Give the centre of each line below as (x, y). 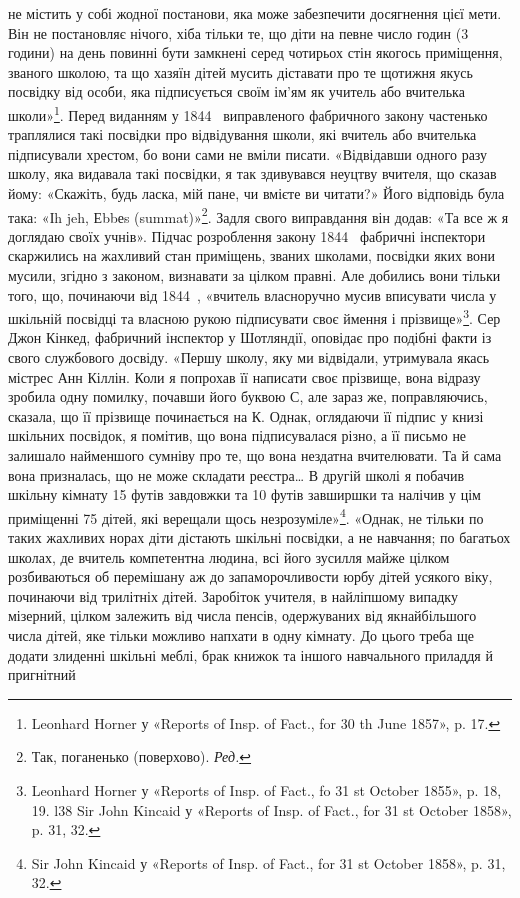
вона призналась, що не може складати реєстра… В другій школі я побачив (236, 474)
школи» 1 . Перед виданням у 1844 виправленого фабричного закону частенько (248, 113)
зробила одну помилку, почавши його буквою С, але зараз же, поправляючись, (248, 396)
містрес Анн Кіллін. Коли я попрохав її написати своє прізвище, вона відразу (244, 376)
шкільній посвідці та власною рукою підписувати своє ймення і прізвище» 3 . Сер (254, 316)
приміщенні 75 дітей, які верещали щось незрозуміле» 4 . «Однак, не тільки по (246, 516)
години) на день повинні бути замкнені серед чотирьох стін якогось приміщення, (255, 52)
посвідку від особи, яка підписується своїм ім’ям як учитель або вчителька (236, 91)
